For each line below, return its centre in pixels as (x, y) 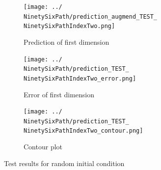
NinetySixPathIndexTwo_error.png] (80, 78)
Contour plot (43, 147)
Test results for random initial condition (64, 163)
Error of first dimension (59, 94)
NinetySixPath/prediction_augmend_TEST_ (91, 16)
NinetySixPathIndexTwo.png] (69, 26)
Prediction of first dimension (67, 42)
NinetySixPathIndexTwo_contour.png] (83, 131)
